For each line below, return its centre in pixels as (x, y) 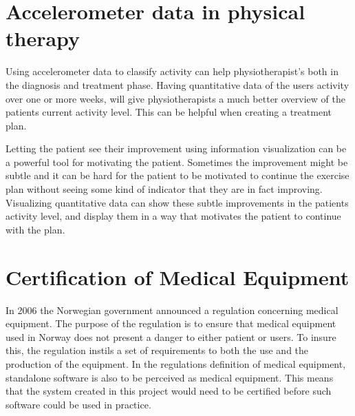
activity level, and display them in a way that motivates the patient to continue (173, 216)
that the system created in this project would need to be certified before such (169, 391)
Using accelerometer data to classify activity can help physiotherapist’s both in (172, 71)
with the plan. (35, 229)
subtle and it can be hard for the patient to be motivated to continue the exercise (177, 175)
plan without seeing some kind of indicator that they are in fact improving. (164, 189)
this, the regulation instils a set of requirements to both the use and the (157, 350)
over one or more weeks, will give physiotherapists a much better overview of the (175, 98)
